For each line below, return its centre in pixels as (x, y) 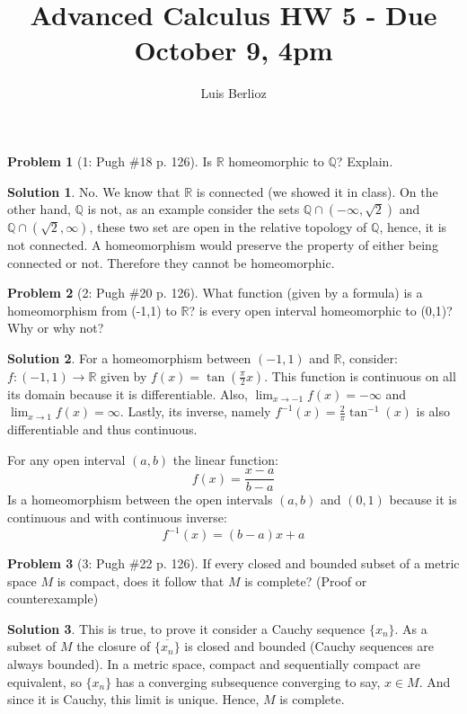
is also (433, 411)
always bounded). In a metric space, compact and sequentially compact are (214, 663)
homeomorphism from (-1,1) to (92, 310)
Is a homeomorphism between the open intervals (140, 500)
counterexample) (53, 598)
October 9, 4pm (233, 50)
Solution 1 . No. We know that (94, 191)
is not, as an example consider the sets (194, 209)
